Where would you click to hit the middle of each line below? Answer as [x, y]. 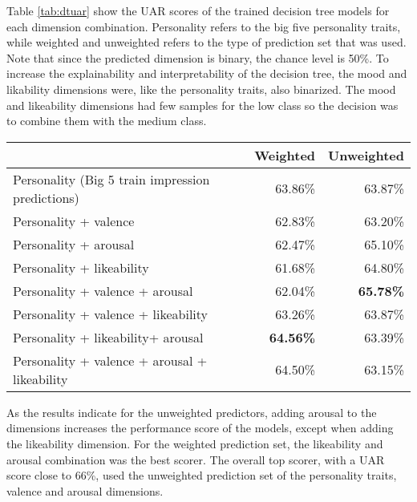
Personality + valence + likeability [111, 314]
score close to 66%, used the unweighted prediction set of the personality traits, [202, 475]
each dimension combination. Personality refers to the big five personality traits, [204, 26]
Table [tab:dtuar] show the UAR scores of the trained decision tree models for [198, 10]
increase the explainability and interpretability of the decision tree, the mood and [207, 73]
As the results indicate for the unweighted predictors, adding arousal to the [192, 412]
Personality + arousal [74, 244]
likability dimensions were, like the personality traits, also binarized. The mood [201, 89]
